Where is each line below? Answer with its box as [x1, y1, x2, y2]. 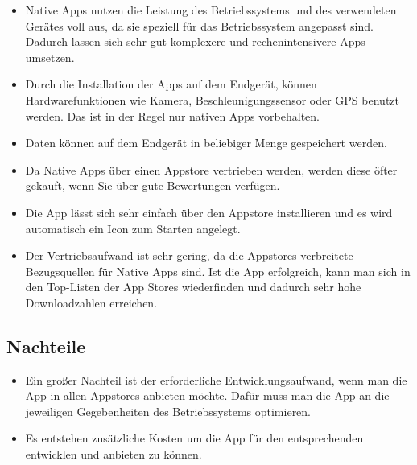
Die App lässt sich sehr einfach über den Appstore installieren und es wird [25, 204, 393, 220]
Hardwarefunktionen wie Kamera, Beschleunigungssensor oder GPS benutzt [25, 91, 399, 108]
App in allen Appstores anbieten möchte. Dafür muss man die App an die [25, 387, 390, 404]
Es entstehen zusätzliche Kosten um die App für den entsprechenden [25, 430, 364, 446]
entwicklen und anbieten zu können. [25, 446, 202, 463]
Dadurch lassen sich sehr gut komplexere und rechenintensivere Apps [25, 33, 365, 50]
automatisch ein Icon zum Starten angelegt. [25, 220, 241, 237]
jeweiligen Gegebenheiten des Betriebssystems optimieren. [25, 402, 312, 419]
